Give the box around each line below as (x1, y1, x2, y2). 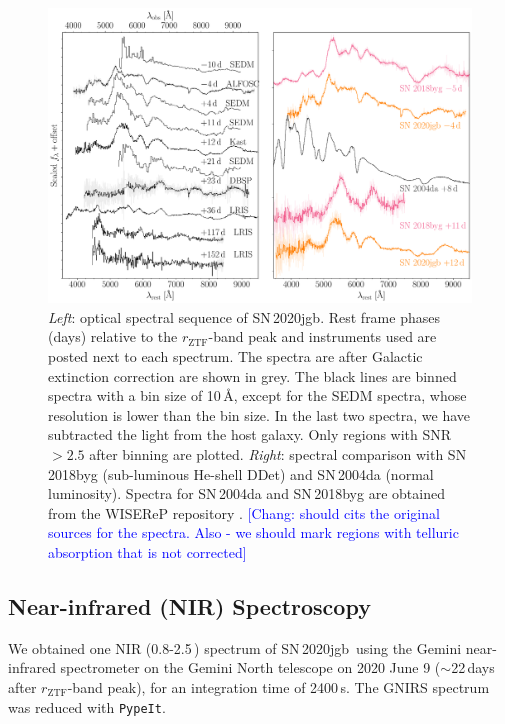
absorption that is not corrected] (48, 541, 247, 562)
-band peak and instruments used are (208, 326, 437, 347)
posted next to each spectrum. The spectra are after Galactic (48, 346, 423, 366)
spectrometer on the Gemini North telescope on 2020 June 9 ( (60, 657, 441, 678)
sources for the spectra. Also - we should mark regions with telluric (48, 522, 459, 543)
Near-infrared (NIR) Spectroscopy (8, 590, 371, 621)
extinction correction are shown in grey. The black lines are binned (48, 365, 457, 386)
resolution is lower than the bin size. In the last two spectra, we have (48, 404, 471, 425)
